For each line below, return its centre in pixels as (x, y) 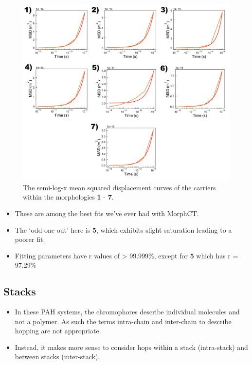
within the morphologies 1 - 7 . (68, 197)
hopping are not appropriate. (58, 331)
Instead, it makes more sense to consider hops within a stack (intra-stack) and (131, 347)
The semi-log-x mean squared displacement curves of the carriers (119, 187)
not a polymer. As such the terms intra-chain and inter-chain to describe (123, 321)
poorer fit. (30, 239)
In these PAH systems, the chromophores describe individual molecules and (127, 312)
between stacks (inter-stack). (57, 356)
